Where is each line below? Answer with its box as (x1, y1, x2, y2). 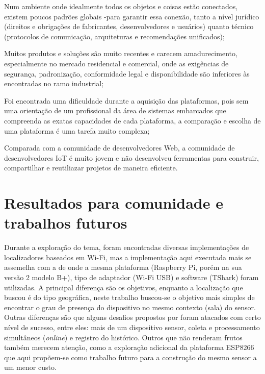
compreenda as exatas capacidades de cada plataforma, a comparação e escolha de (4, 115, 261, 126)
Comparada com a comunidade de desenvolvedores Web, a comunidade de (4, 142, 235, 153)
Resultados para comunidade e (4, 192, 223, 213)
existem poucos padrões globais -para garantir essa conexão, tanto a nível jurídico (4, 11, 259, 21)
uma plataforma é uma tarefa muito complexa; (4, 125, 150, 136)
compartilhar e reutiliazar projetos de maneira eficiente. (4, 162, 178, 173)
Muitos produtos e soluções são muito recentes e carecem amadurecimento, (4, 48, 237, 59)
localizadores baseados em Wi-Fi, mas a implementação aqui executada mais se (4, 252, 252, 262)
